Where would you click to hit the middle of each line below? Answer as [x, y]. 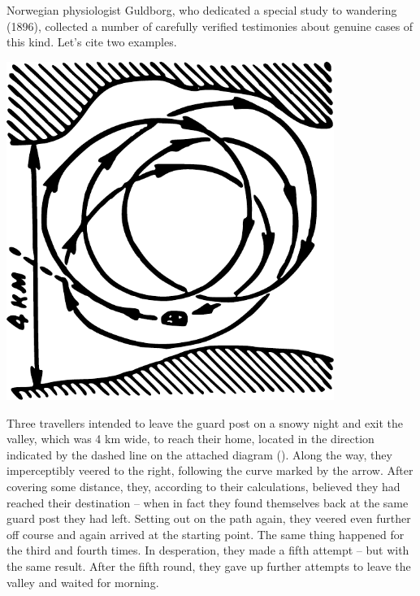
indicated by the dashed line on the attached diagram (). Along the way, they [199, 454]
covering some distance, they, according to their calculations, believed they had [204, 486]
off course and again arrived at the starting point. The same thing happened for [206, 534]
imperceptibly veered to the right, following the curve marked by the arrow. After [210, 470]
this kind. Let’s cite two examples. [92, 42]
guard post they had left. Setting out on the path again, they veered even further [209, 518]
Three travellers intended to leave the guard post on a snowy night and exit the [205, 422]
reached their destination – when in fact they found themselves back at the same [208, 502]
